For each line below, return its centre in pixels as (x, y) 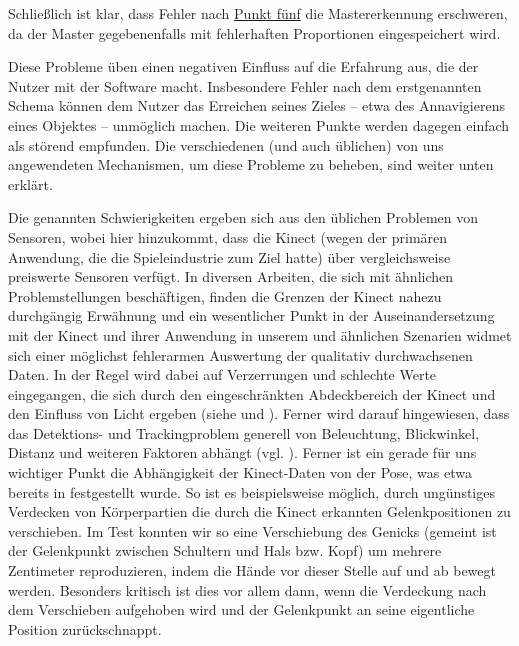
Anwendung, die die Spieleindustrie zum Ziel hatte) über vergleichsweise (229, 256)
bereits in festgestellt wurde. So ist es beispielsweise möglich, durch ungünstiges (251, 491)
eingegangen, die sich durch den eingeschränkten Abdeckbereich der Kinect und (252, 393)
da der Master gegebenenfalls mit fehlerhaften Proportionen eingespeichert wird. (254, 32)
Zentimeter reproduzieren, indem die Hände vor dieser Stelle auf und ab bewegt (252, 570)
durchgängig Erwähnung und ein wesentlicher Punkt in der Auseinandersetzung (251, 315)
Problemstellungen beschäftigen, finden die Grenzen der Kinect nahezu (225, 295)
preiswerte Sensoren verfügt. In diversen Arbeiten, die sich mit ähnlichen (231, 276)
